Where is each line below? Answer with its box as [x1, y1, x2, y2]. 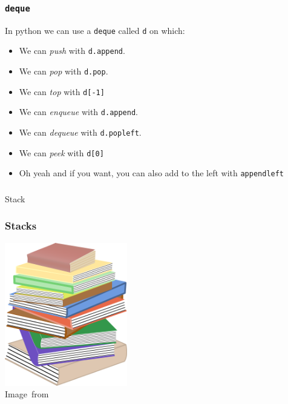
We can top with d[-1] [19, 85, 105, 98]
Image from [5, 388, 49, 400]
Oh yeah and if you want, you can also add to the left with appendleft [19, 167, 284, 179]
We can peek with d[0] [19, 146, 104, 159]
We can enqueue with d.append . [19, 105, 138, 118]
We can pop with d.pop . [19, 65, 108, 78]
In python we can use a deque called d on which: [5, 24, 185, 36]
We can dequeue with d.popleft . [19, 126, 142, 139]
